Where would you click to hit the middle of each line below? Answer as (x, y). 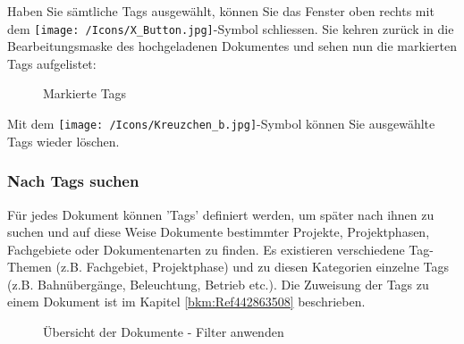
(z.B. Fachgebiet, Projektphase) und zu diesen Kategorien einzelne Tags (252, 267)
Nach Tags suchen (73, 181)
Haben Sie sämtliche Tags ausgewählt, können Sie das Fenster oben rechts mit (221, 11)
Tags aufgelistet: (52, 63)
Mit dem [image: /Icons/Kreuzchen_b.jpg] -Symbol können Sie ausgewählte (221, 124)
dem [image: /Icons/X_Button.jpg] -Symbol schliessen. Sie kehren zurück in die (231, 28)
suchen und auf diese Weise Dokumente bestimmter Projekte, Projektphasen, (219, 232)
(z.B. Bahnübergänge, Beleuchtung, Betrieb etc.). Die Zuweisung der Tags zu (218, 284)
